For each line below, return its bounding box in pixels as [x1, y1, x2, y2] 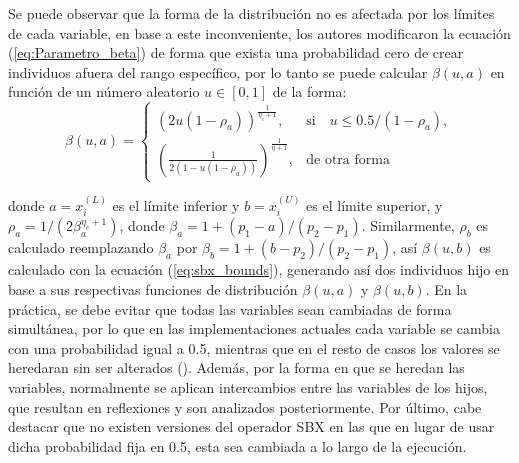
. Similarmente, [361, 215, 455, 236]
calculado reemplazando [8, 237, 154, 258]
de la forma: [272, 81, 347, 102]
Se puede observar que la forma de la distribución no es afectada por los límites [8, 3, 495, 23]
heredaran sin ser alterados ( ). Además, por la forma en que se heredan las [8, 357, 465, 378]
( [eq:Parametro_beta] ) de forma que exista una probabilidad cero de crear [8, 42, 464, 63]
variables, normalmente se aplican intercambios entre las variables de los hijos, [8, 377, 488, 398]
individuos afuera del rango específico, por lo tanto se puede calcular [8, 61, 428, 82]
